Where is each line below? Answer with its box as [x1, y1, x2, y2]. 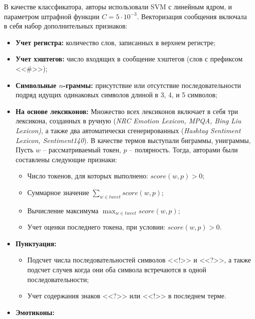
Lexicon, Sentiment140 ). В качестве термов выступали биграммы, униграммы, [15, 135, 251, 145]
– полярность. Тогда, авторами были [129, 145, 238, 155]
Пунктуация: [15, 238, 57, 248]
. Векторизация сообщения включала [137, 11, 247, 21]
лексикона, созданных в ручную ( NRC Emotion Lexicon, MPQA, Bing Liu [15, 116, 241, 126]
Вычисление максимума [27, 205, 98, 215]
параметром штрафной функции [4, 11, 100, 21]
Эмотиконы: [15, 307, 55, 317]
